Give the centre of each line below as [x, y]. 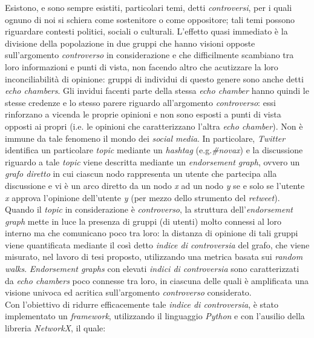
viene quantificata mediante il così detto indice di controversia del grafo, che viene [157, 244]
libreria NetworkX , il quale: [55, 328]
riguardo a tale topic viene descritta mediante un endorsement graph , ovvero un [152, 161]
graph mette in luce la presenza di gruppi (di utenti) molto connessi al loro [143, 221]
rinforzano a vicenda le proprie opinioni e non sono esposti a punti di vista [143, 114]
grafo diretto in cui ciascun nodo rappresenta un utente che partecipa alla [141, 174]
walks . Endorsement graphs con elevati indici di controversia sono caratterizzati [152, 269]
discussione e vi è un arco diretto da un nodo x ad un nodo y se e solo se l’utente [155, 185]
